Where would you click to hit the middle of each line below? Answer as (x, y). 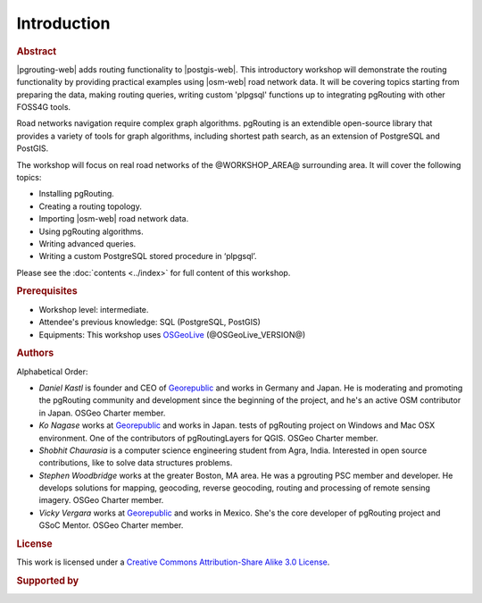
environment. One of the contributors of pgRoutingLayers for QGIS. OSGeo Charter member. (208, 438)
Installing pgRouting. (77, 194)
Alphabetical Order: (52, 372)
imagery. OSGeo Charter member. (101, 500)
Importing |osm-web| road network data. (114, 219)
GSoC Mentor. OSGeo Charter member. (111, 525)
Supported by (48, 581)
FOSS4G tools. (44, 106)
